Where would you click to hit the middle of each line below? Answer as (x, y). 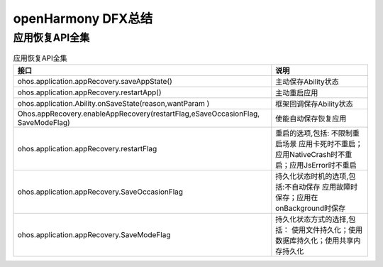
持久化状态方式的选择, (312, 219)
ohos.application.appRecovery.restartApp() (90, 92)
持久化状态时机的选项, (312, 176)
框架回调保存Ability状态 (315, 104)
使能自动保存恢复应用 (311, 119)
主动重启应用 (297, 92)
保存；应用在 (297, 197)
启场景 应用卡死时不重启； (319, 143)
